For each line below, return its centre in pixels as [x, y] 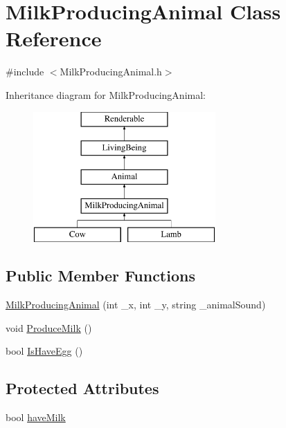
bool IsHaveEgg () [44, 351]
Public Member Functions [100, 276]
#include [25, 72]
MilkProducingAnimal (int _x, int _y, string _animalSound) [136, 305]
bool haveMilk [36, 417]
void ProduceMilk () [49, 327]
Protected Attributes [82, 388]
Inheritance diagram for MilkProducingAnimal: [106, 94]
